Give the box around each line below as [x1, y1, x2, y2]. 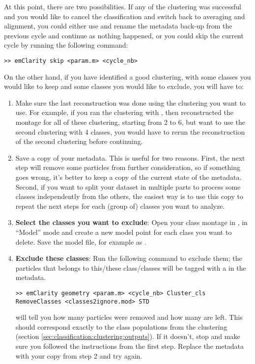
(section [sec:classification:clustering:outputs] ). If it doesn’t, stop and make [15, 331, 240, 341]
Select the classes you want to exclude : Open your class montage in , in [15, 217, 248, 227]
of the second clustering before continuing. [15, 136, 143, 146]
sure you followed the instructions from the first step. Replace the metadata [15, 341, 244, 351]
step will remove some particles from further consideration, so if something [15, 162, 241, 172]
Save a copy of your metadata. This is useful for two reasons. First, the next [15, 152, 245, 163]
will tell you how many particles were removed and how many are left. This [15, 312, 243, 322]
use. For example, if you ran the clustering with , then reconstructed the [15, 107, 233, 117]
